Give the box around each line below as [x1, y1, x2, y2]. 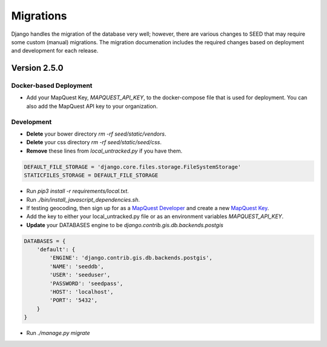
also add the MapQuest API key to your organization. [26, 102, 158, 110]
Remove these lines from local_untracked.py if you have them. [26, 147, 183, 154]
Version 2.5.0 [11, 63, 64, 73]
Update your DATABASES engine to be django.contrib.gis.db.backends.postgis [26, 221, 223, 228]
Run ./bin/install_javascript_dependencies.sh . [26, 196, 140, 203]
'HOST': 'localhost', [49, 288, 114, 296]
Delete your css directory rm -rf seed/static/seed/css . [26, 139, 162, 146]
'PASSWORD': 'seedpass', [49, 280, 124, 287]
